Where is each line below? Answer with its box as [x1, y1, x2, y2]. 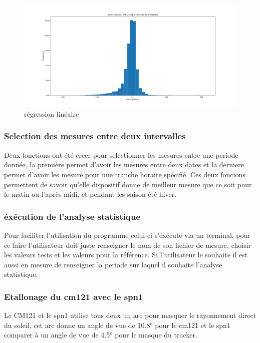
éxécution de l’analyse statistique [4, 210, 141, 222]
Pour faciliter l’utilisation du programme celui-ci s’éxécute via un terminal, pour [4, 229, 250, 240]
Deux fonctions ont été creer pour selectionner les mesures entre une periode [4, 149, 238, 160]
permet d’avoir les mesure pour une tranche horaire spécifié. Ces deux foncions [4, 169, 245, 179]
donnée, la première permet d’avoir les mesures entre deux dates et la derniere [4, 159, 244, 170]
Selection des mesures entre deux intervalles [4, 130, 186, 142]
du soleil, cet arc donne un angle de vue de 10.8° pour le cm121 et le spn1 [4, 319, 230, 330]
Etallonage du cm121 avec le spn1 [4, 290, 143, 302]
